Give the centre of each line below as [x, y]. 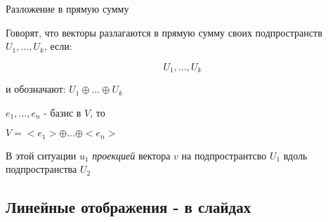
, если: [58, 46]
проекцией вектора [131, 155]
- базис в [63, 112]
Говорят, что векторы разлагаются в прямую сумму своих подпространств [164, 32]
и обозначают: [36, 89]
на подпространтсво [224, 155]
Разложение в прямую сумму [67, 8]
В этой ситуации [41, 155]
